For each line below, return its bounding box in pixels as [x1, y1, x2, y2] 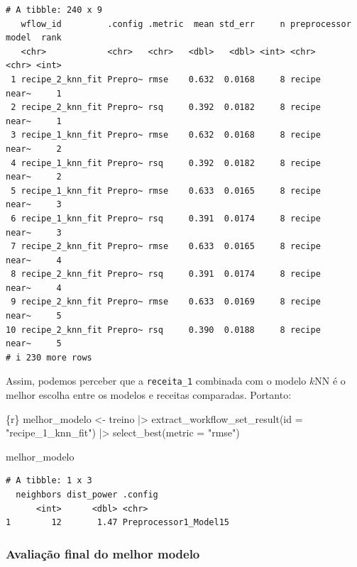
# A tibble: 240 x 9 [6, 5, 103, 15]
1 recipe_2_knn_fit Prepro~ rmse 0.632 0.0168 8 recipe [11, 74, 321, 84]
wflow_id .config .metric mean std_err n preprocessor [21, 18, 351, 29]
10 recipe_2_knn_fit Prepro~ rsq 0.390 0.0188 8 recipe [6, 324, 321, 335]
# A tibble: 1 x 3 [6, 475, 92, 486]
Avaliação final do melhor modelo [6, 544, 200, 562]
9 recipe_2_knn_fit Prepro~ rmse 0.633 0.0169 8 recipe [11, 297, 321, 307]
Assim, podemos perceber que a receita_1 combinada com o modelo [6, 373, 307, 388]
